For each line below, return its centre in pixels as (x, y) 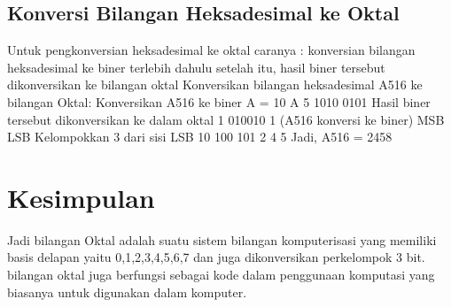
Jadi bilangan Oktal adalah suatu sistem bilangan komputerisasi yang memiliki (222, 239)
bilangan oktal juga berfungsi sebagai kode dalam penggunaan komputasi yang (221, 275)
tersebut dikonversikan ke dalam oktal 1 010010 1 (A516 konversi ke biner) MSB (226, 119)
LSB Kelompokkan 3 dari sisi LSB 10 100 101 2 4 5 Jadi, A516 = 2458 (200, 137)
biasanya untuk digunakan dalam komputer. (127, 292)
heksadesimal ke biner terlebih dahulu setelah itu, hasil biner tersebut (196, 67)
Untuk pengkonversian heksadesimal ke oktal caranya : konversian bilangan (211, 50)
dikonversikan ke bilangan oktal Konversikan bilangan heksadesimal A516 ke (215, 84)
